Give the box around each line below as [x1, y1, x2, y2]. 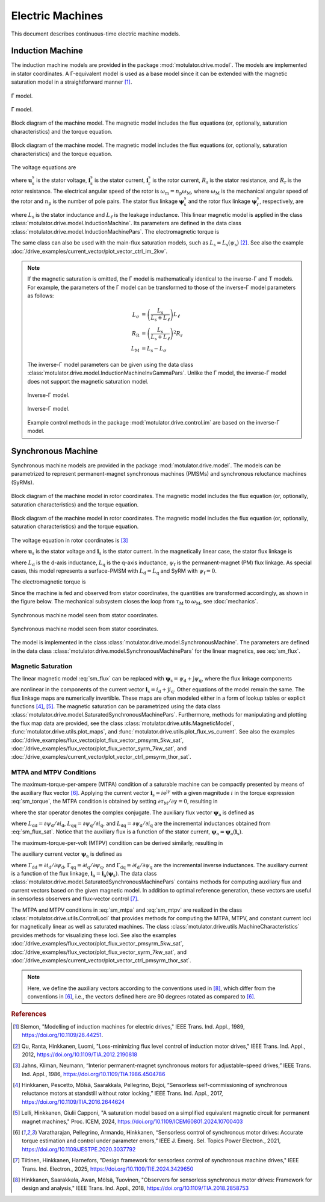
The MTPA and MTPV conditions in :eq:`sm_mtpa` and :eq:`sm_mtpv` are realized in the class [11, 906, 243, 914]
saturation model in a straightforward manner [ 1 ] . [11, 78, 132, 86]
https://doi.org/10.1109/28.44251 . [22, 1032, 104, 1039]
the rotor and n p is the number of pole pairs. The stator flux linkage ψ [11, 198, 185, 206]
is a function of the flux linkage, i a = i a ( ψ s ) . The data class [11, 870, 157, 879]
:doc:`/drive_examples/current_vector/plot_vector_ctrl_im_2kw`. [11, 248, 168, 255]
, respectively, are [259, 198, 304, 205]
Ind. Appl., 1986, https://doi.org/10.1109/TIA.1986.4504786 [22, 1070, 166, 1077]
